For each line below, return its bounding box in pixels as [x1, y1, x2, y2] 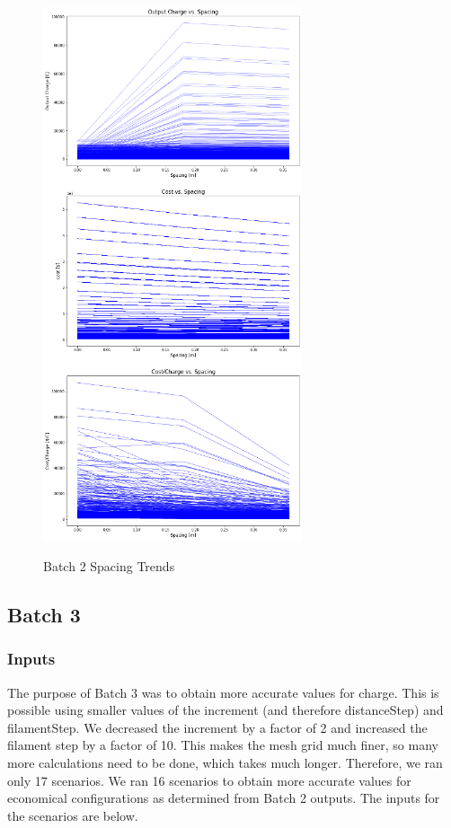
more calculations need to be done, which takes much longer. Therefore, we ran [7, 753, 443, 772]
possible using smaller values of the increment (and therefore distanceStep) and [7, 700, 444, 719]
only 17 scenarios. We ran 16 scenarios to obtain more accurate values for [7, 771, 411, 789]
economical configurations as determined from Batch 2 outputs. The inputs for [7, 788, 440, 807]
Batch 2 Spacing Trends [43, 557, 175, 576]
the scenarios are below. [7, 806, 138, 824]
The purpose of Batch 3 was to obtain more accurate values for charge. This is [7, 683, 439, 701]
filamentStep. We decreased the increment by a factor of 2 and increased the [7, 718, 428, 736]
